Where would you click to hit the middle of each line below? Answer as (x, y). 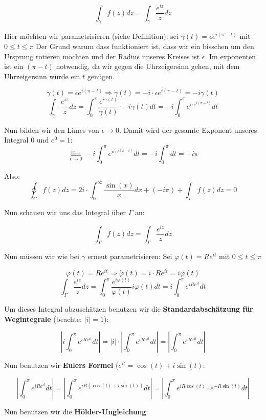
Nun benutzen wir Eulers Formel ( (61, 365)
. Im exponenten (230, 56)
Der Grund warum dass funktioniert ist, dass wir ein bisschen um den (145, 46)
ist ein (14, 66)
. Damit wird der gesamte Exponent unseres (188, 130)
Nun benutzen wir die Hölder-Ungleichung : (76, 411)
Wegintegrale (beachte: (43, 319)
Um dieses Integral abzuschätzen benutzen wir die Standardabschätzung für (129, 309)
